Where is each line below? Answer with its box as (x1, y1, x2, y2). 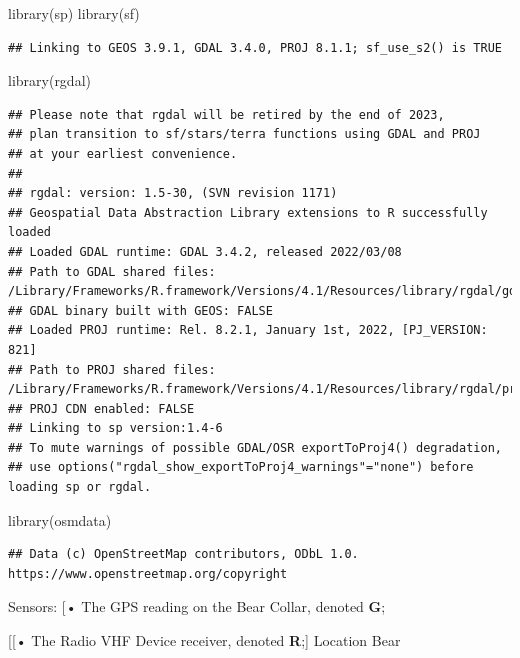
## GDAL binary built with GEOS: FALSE (8, 303, 273, 318)
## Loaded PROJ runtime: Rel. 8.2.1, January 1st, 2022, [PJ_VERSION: (8, 323, 488, 338)
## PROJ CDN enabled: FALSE (8, 401, 195, 416)
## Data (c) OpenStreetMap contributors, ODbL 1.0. (8, 547, 359, 562)
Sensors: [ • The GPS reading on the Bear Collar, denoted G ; (8, 596, 386, 617)
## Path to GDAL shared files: (8, 264, 216, 279)
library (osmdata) (8, 509, 112, 530)
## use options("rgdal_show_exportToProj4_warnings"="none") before (8, 460, 474, 475)
